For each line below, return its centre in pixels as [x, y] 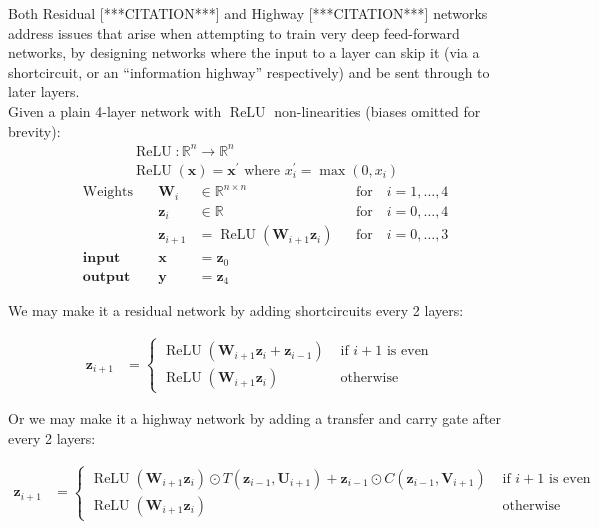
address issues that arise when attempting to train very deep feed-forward [234, 32]
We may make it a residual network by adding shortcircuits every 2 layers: [236, 310]
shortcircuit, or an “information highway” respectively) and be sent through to [249, 71]
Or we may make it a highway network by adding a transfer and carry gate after [255, 418]
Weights [108, 192]
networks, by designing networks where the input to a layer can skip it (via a [244, 52]
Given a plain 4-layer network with [115, 110]
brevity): [34, 130]
